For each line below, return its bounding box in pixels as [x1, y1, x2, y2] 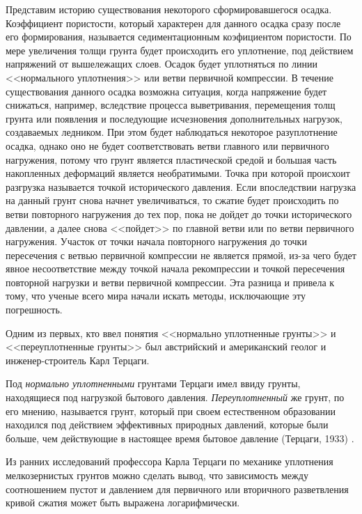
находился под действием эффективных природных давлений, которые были [6, 417, 329, 432]
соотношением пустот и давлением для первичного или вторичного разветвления [6, 481, 349, 496]
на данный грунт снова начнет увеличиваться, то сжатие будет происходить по [6, 193, 339, 208]
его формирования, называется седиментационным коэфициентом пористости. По [6, 29, 352, 44]
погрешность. [6, 302, 63, 317]
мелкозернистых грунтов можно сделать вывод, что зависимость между [6, 468, 308, 482]
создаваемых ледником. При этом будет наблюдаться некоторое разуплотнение [6, 125, 338, 139]
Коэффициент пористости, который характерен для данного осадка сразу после [6, 15, 341, 30]
